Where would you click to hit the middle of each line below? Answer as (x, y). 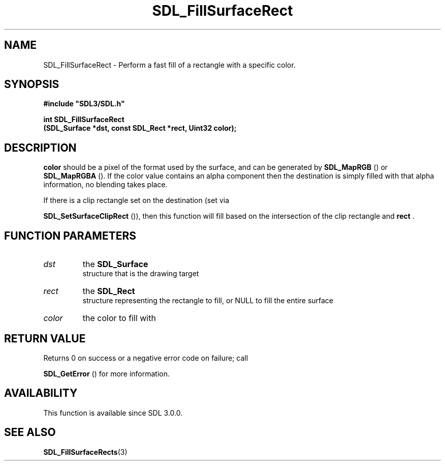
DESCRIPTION (40, 148)
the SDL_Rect (109, 291)
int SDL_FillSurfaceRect (84, 120)
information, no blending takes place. (105, 185)
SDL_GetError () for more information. (107, 373)
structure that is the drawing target (141, 274)
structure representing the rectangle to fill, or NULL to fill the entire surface (208, 301)
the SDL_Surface (115, 264)
